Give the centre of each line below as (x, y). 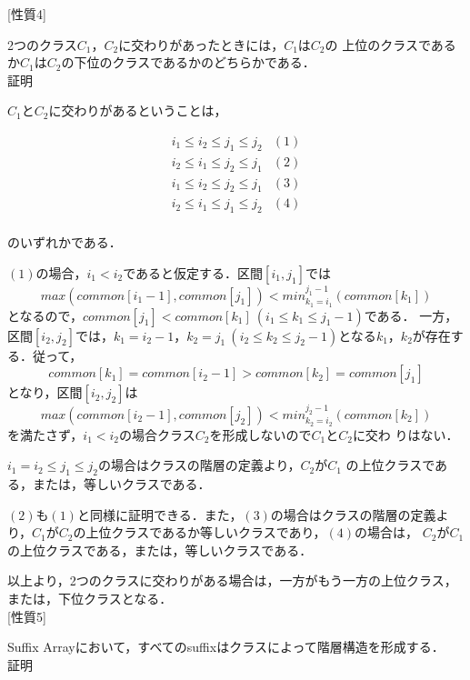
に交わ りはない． (405, 434)
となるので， (45, 315)
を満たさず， (45, 434)
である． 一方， (411, 315)
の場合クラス (157, 434)
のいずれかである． (65, 242)
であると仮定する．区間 (193, 272)
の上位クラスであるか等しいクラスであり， (200, 532)
